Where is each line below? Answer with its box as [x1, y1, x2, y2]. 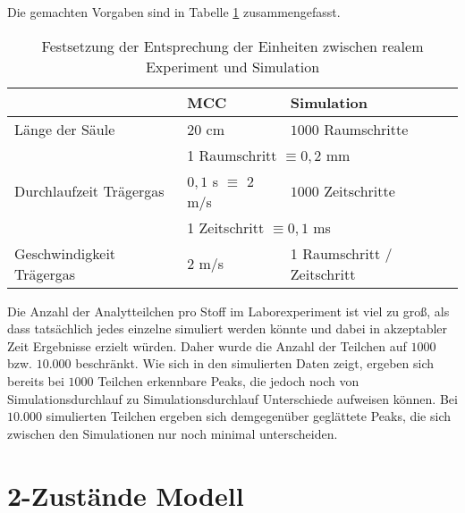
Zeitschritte [324, 181, 395, 202]
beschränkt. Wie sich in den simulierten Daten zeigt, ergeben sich [75, 354, 435, 373]
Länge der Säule [14, 118, 115, 139]
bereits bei [7, 371, 64, 390]
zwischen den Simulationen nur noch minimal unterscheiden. [7, 424, 338, 442]
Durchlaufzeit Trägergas [14, 181, 165, 202]
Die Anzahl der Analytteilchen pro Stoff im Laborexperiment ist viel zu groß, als [7, 301, 450, 320]
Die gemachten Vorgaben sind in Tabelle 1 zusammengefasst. [7, 3, 341, 21]
